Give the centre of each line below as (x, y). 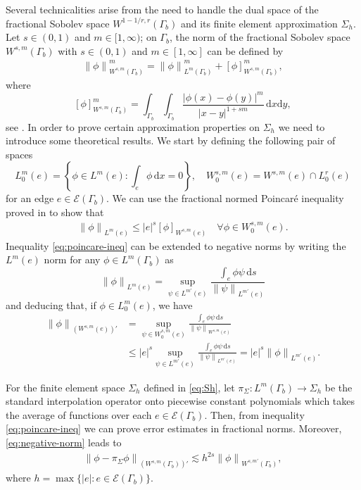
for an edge (30, 198)
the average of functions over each (79, 414)
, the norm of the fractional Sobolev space (260, 37)
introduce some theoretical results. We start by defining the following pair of (171, 140)
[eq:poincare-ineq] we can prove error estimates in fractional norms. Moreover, (174, 428)
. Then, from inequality (254, 414)
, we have (172, 304)
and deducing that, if (51, 304)
